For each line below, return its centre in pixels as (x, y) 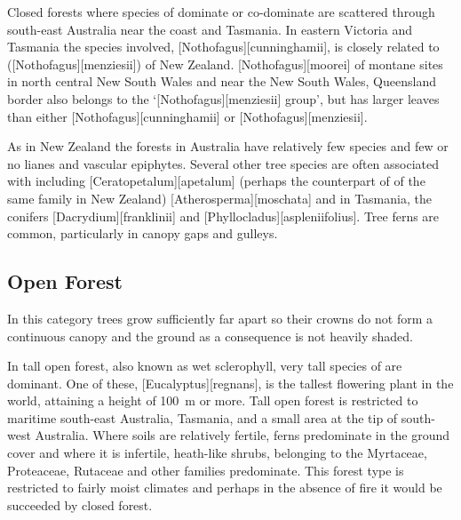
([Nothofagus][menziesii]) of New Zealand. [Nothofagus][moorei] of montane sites (225, 64)
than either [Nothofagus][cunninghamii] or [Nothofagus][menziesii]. (187, 116)
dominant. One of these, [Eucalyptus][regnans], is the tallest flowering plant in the (230, 383)
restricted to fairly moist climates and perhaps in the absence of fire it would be (225, 488)
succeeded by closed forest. (80, 504)
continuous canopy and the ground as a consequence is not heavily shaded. (210, 336)
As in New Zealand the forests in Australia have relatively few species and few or (228, 146)
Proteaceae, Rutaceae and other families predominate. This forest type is (206, 470)
